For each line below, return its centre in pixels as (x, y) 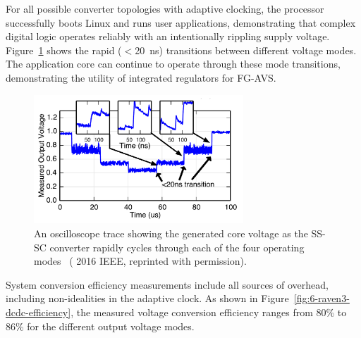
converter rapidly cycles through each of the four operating (177, 247)
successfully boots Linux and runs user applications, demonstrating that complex (181, 22)
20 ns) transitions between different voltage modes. (246, 50)
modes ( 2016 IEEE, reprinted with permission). (140, 261)
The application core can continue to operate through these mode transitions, (173, 64)
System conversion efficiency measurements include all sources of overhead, (167, 284)
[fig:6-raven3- (322, 298)
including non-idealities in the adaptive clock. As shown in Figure (147, 298)
